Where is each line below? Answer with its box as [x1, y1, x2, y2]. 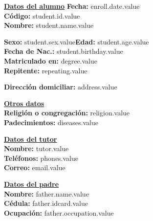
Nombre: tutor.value [4, 143, 69, 154]
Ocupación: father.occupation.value [4, 207, 114, 218]
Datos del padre [4, 178, 59, 189]
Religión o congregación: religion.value [4, 108, 130, 118]
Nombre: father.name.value [4, 188, 89, 199]
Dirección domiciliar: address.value [4, 82, 117, 92]
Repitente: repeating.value [4, 65, 87, 75]
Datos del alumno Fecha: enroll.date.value [4, 1, 140, 11]
